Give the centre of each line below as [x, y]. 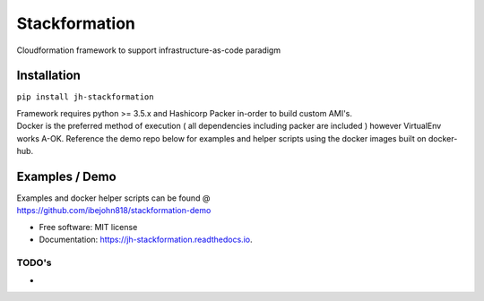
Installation [48, 76]
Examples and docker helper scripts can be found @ [113, 198]
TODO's [35, 262]
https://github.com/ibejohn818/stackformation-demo [114, 211]
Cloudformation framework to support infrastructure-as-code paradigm [149, 50]
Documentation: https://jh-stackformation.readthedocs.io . [146, 240]
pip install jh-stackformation [85, 97]
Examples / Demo [66, 176]
